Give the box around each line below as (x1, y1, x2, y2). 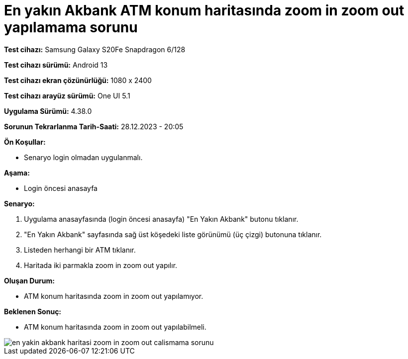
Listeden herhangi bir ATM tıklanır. (24, 245, 136, 254)
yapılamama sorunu (4, 19, 138, 36)
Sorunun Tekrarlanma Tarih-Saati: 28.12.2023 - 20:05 (4, 122, 184, 131)
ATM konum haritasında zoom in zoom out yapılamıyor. (24, 291, 204, 300)
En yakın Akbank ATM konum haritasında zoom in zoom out (4, 2, 405, 19)
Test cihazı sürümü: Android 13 (4, 60, 108, 69)
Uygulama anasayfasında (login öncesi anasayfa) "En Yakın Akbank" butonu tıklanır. (24, 214, 299, 223)
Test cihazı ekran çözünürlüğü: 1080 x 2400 (4, 76, 152, 85)
